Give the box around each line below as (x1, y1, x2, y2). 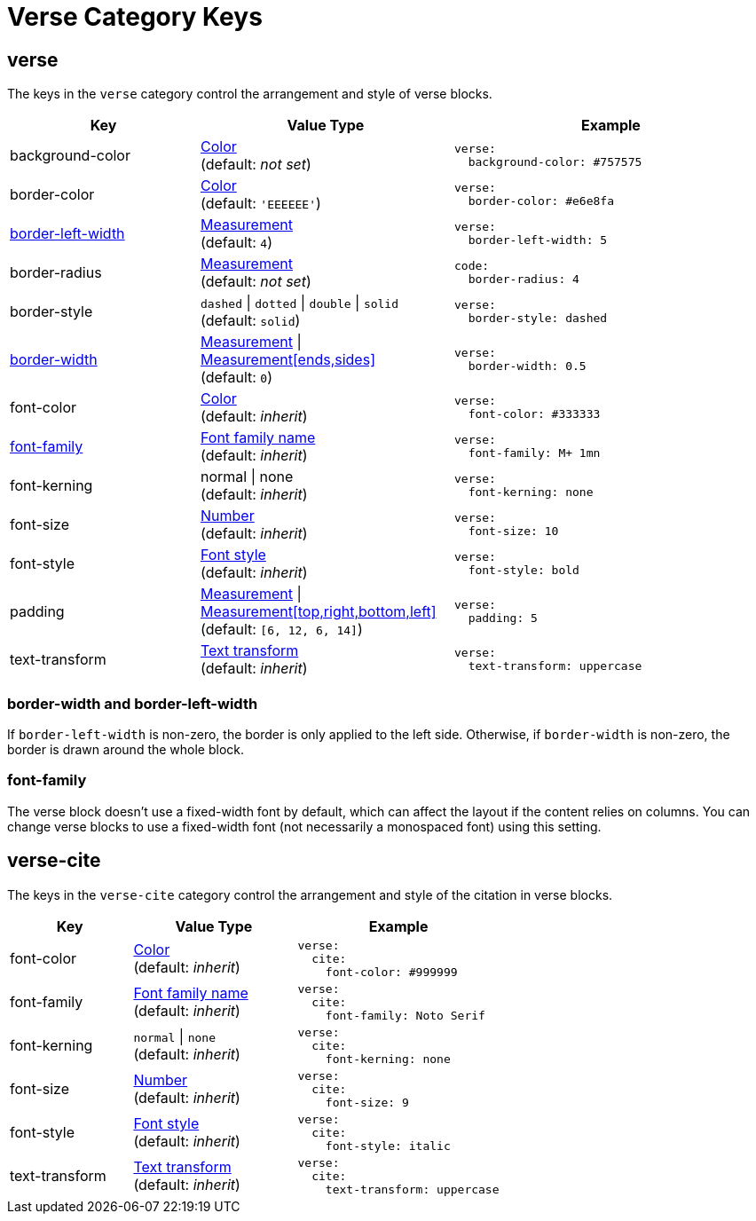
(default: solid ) (201, 311, 301, 330)
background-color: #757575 (468, 155, 642, 169)
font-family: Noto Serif (325, 1008, 485, 1022)
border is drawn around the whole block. (7, 741, 245, 757)
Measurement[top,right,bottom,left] (201, 603, 437, 621)
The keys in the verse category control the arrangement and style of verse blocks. (7, 86, 492, 102)
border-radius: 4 (468, 272, 579, 287)
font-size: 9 (325, 1095, 409, 1109)
